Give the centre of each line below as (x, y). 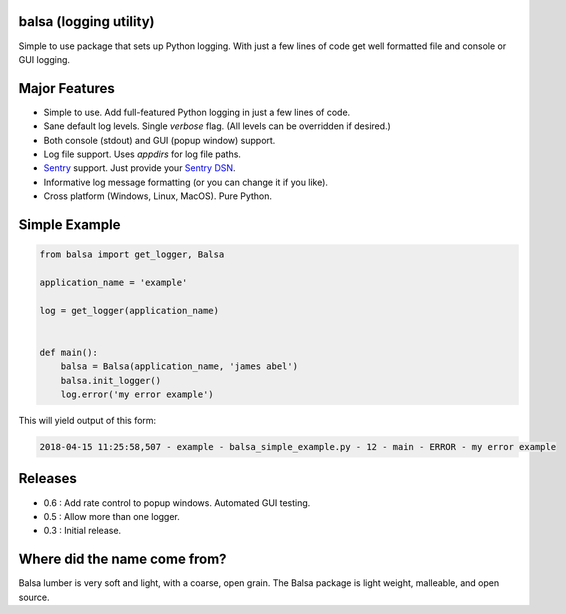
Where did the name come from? (122, 559)
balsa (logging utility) (86, 21)
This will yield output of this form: (87, 421)
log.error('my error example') (137, 394)
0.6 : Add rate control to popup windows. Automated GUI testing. (177, 502)
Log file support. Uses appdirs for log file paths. (142, 154)
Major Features (66, 88)
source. (34, 597)
